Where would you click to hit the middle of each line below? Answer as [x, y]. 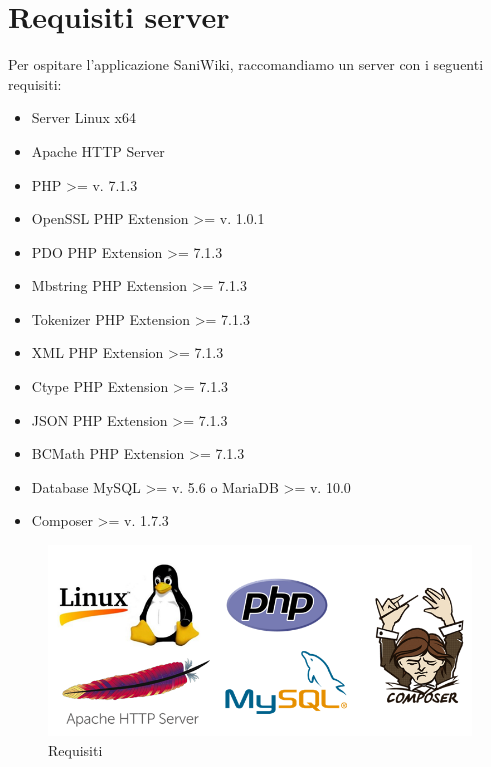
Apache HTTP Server [98, 150]
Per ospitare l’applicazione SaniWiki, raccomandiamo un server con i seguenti [246, 64]
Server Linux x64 [83, 117]
